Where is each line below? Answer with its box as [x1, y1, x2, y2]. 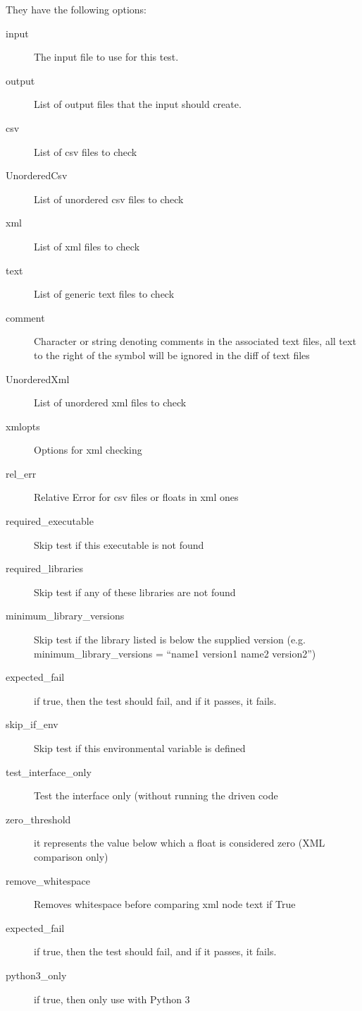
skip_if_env [6, 717, 58, 732]
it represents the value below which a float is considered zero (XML [34, 835, 325, 850]
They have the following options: [6, 2, 146, 16]
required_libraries [6, 561, 83, 576]
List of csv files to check [34, 144, 137, 159]
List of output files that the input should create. [34, 97, 242, 111]
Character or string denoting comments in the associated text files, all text [34, 334, 356, 349]
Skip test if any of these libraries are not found [34, 584, 236, 599]
